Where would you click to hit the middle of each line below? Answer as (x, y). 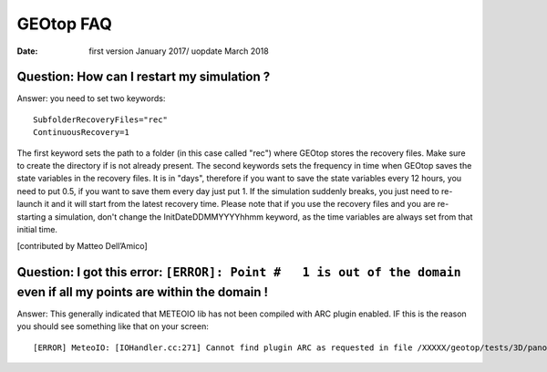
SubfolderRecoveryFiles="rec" (101, 119)
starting (31, 217)
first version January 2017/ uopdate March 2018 (179, 51)
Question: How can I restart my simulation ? (144, 77)
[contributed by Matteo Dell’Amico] (82, 246)
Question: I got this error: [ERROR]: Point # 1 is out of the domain (239, 272)
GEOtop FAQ (65, 24)
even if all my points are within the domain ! (143, 292)
